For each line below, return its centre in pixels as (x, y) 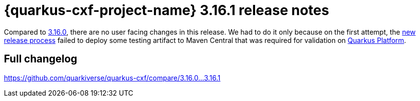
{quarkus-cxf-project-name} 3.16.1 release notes (167, 10)
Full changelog (41, 59)
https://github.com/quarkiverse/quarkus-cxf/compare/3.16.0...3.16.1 (112, 78)
